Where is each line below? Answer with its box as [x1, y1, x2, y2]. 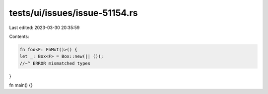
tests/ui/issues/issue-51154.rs [9, 7, 138, 18]
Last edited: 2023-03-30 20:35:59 [9, 25, 80, 31]
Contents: [9, 33, 29, 39]
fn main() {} [9, 82, 33, 88]
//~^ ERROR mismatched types [19, 61, 91, 66]
